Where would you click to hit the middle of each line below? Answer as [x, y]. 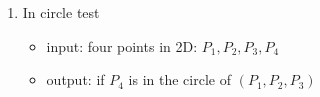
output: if [75, 79]
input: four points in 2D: [122, 45]
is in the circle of [179, 79]
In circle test [61, 12]
